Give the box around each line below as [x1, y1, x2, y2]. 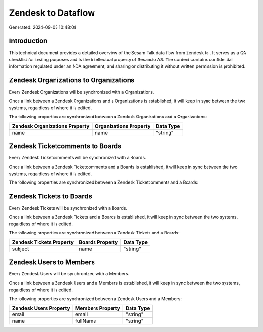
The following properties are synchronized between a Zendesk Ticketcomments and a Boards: [9, 179, 199, 185]
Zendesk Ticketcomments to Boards [9, 142, 122, 151]
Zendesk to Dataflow [9, 7, 95, 18]
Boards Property [78, 239, 118, 246]
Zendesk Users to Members [9, 258, 95, 267]
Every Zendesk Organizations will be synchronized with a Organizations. [9, 89, 154, 95]
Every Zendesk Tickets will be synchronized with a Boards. [9, 205, 128, 211]
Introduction [9, 37, 48, 45]
